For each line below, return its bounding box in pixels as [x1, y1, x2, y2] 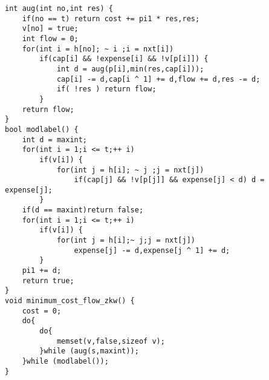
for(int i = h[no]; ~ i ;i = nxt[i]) [22, 44, 174, 53]
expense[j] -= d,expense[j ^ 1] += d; [74, 246, 230, 255]
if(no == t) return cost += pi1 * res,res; [22, 14, 200, 23]
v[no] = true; [22, 24, 79, 33]
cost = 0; [22, 306, 62, 315]
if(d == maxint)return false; [22, 206, 144, 215]
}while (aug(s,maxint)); [39, 347, 139, 356]
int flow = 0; [22, 34, 79, 43]
